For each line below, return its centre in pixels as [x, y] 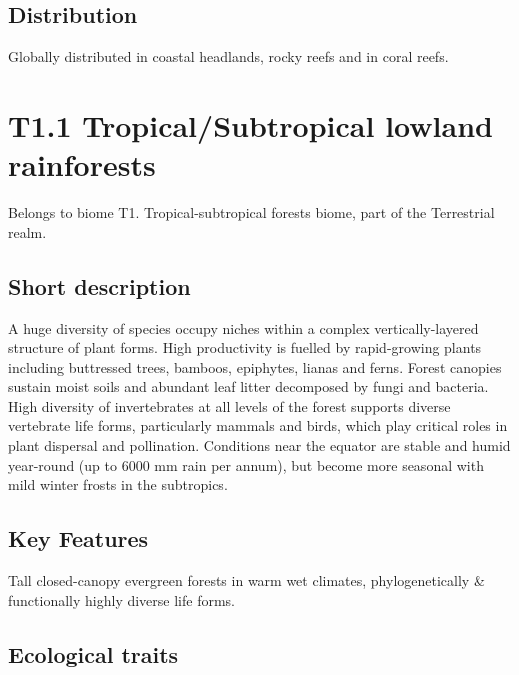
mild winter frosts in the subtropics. [118, 484]
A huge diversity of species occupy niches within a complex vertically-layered [243, 327]
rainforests [82, 164]
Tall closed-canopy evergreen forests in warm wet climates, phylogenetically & [246, 580]
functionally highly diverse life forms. [121, 599]
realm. [27, 231]
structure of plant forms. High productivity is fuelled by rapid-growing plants [245, 347]
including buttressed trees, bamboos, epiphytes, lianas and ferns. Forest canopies [255, 366]
